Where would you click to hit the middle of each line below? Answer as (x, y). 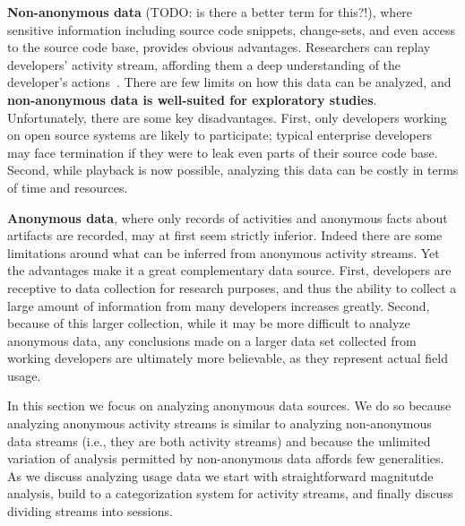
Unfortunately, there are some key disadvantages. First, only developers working (227, 117)
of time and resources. (68, 187)
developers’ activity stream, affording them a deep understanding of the (204, 64)
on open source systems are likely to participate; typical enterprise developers (220, 135)
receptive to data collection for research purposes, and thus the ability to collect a (232, 287)
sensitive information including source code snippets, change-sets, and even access (232, 29)
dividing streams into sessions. (90, 511)
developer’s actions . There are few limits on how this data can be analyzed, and (229, 82)
